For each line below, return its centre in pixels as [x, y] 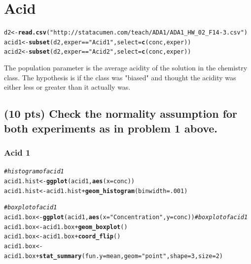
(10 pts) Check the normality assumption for [121, 114]
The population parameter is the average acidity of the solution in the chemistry [126, 68]
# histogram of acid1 [34, 172]
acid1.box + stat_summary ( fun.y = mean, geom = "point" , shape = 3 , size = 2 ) [114, 256]
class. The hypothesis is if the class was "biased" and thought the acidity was [120, 77]
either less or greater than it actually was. [67, 87]
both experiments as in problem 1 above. [111, 128]
